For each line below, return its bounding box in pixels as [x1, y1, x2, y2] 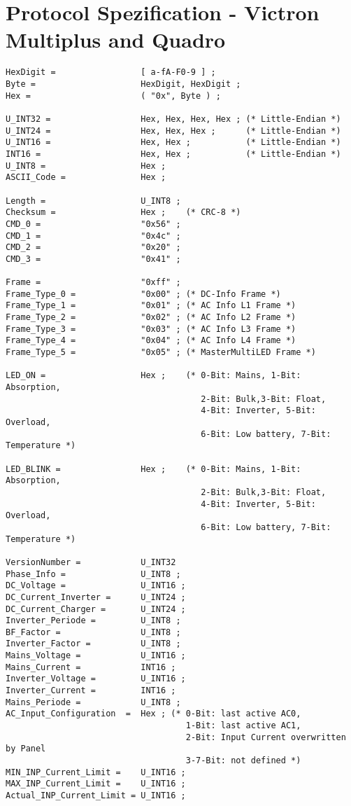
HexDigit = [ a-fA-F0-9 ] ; [6, 67, 216, 78]
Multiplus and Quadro [6, 25, 226, 54]
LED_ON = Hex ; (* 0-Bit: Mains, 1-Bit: [6, 370, 301, 381]
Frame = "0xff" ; [6, 277, 181, 288]
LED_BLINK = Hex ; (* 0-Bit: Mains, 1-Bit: [6, 464, 301, 474]
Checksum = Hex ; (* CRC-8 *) [6, 207, 241, 218]
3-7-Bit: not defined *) [185, 756, 301, 766]
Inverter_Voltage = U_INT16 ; [6, 674, 186, 684]
